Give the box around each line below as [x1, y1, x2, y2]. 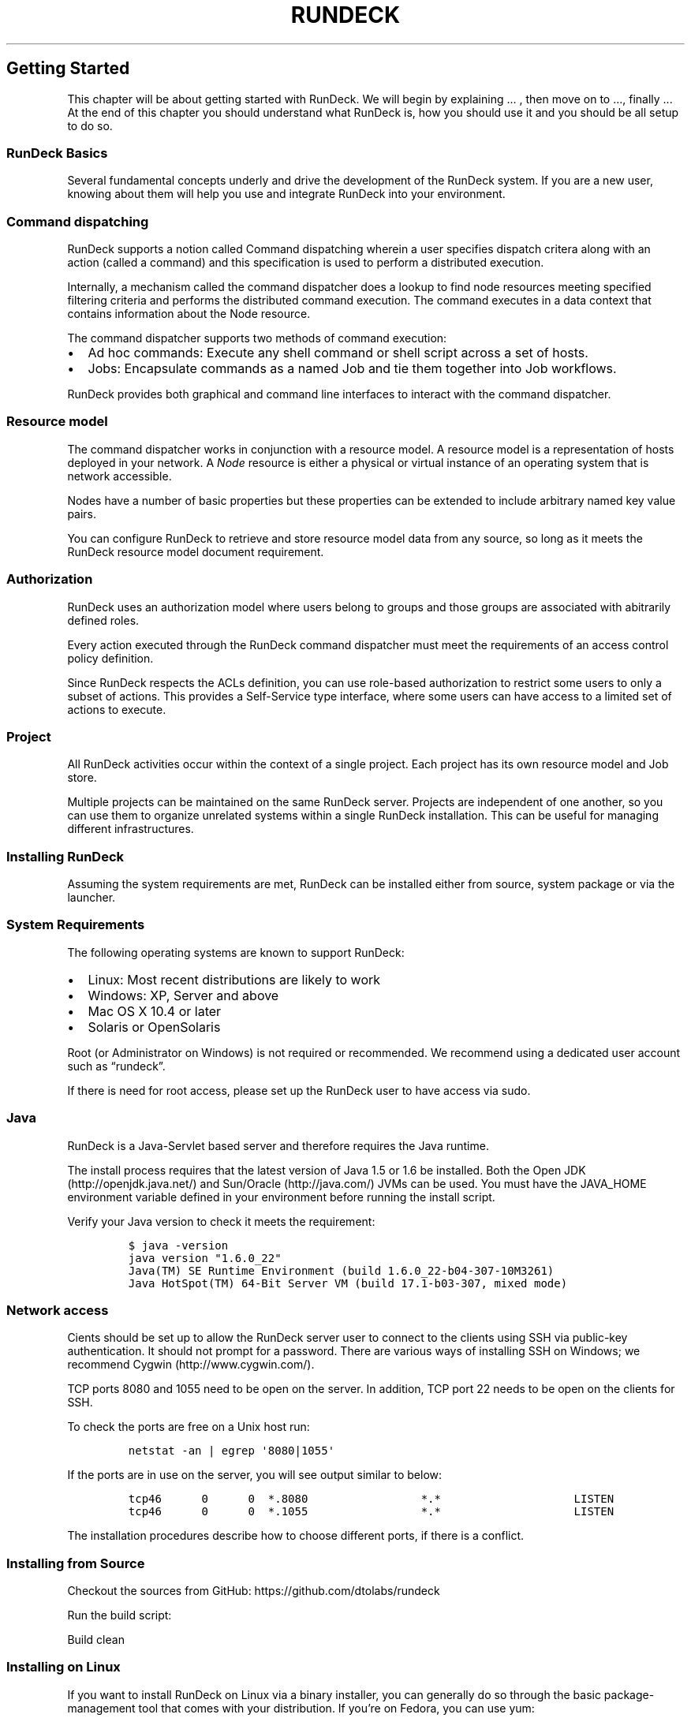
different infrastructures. [67, 822, 194, 836]
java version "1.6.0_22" [128, 1251, 282, 1264]
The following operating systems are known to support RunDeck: [67, 945, 405, 959]
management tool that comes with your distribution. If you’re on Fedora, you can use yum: [67, 1701, 535, 1715]
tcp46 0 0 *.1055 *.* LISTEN [128, 1505, 614, 1518]
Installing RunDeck [6, 848, 124, 865]
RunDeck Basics [6, 144, 108, 161]
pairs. [67, 506, 97, 521]
